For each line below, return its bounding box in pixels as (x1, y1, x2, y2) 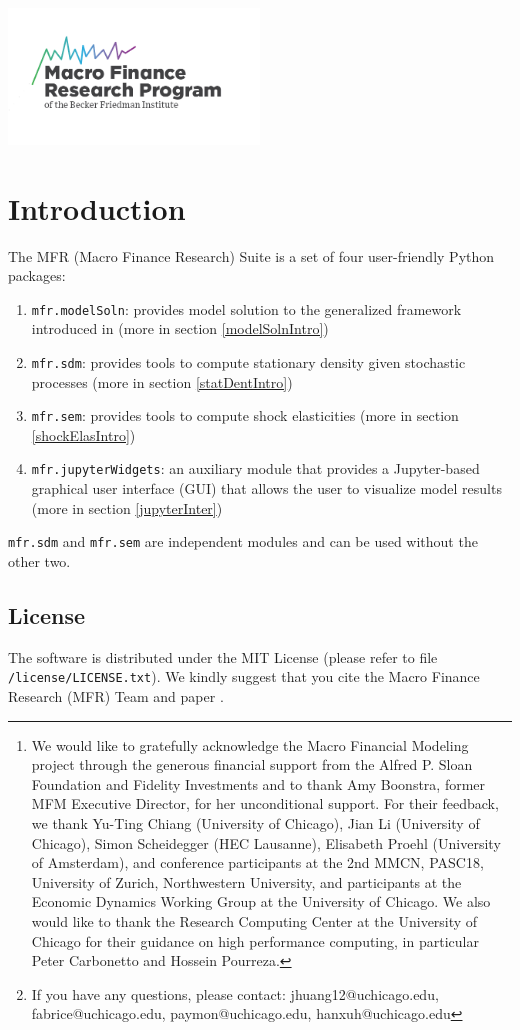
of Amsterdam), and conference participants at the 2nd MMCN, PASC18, (31, 852, 484, 873)
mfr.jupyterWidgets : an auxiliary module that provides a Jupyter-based (31, 458, 480, 479)
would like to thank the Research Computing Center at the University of (31, 910, 478, 931)
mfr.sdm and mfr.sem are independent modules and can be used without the (8, 531, 478, 552)
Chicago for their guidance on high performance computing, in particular (31, 930, 479, 951)
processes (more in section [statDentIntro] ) (31, 371, 293, 392)
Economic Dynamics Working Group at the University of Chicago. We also (31, 891, 491, 912)
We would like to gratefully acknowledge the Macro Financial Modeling (31, 734, 469, 755)
